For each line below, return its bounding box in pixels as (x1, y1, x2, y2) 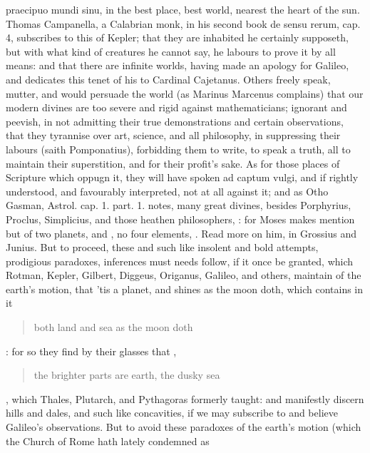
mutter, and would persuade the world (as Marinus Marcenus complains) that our (6, 86, 364, 101)
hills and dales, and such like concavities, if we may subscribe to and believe (6, 405, 338, 420)
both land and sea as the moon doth (34, 320, 193, 335)
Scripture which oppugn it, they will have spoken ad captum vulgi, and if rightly (6, 170, 359, 185)
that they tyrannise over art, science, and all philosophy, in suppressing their (6, 128, 341, 143)
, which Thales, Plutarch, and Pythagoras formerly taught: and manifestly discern (6, 391, 364, 406)
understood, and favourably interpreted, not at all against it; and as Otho (6, 183, 329, 198)
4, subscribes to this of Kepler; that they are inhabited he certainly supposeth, (6, 30, 349, 45)
